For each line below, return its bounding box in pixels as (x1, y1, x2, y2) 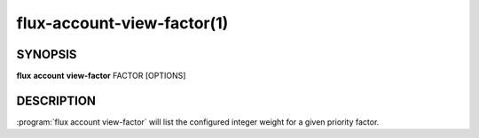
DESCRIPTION (16, 93, 97, 108)
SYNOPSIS (16, 47, 77, 62)
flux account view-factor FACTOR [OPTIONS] (16, 71, 186, 81)
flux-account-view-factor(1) (16, 13, 229, 33)
